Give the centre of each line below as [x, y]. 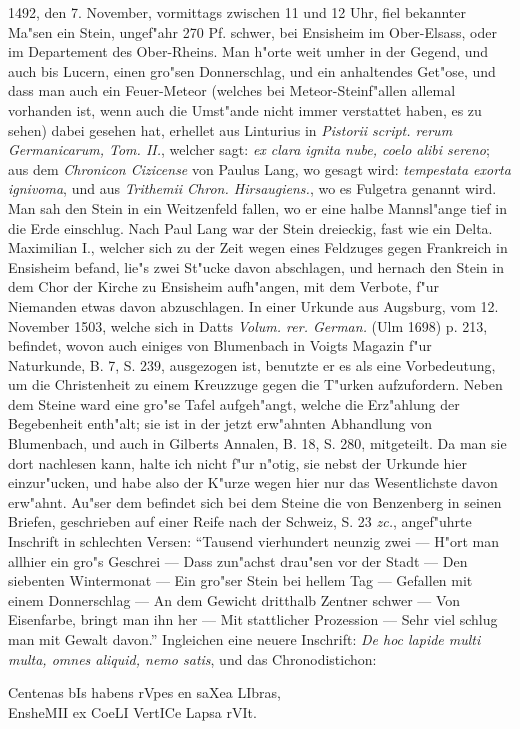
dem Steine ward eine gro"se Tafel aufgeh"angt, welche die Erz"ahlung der [234, 403]
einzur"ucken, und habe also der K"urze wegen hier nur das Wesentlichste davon [253, 482]
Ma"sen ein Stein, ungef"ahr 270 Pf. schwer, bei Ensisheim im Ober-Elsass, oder [252, 31]
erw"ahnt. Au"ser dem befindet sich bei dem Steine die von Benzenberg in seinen [255, 501]
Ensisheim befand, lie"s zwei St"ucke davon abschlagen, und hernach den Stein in [256, 266]
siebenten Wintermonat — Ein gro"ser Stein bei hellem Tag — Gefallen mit [240, 580]
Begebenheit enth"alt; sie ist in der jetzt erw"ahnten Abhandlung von [220, 423]
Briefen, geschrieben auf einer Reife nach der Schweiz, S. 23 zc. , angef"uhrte [240, 521]
